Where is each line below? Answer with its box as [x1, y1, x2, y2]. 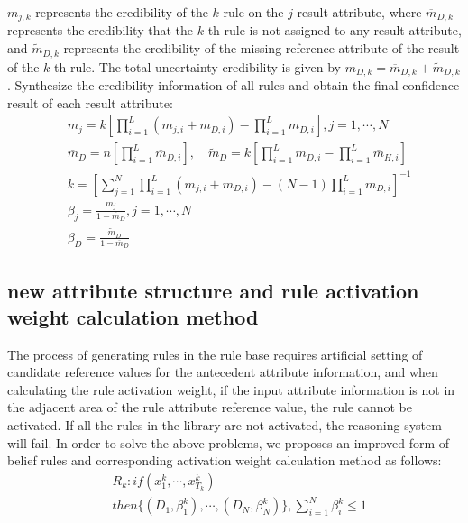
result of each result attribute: [7, 93, 173, 112]
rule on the [223, 3, 284, 21]
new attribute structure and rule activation [7, 276, 419, 304]
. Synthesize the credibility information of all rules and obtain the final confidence [7, 75, 460, 94]
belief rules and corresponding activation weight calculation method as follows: [7, 451, 442, 470]
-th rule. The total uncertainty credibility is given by [50, 57, 341, 76]
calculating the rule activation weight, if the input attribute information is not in [7, 380, 455, 399]
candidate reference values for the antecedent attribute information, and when [7, 362, 438, 381]
